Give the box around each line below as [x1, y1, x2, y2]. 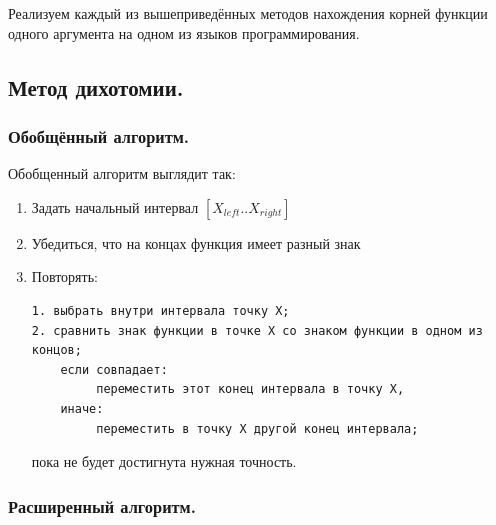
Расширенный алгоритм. [8, 493, 196, 518]
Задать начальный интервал [31, 196, 199, 217]
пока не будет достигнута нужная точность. [31, 451, 297, 472]
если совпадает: [60, 362, 168, 377]
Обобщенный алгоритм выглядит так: [8, 163, 236, 184]
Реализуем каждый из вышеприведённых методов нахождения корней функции [8, 3, 488, 23]
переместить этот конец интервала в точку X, [96, 382, 405, 397]
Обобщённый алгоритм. [8, 123, 190, 148]
